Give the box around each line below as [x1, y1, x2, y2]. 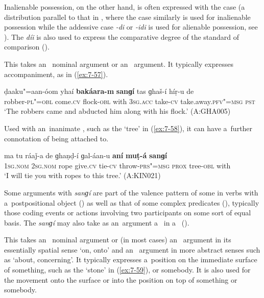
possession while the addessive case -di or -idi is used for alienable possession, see [4, 21, 258, 32]
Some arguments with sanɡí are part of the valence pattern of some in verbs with [4, 187, 258, 197]
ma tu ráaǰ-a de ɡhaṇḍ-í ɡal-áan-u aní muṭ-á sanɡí [4, 150, 167, 161]
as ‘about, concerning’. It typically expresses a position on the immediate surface [4, 254, 257, 265]
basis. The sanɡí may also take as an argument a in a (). [4, 217, 189, 228]
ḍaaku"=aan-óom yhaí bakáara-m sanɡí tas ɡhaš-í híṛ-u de [4, 86, 194, 96]
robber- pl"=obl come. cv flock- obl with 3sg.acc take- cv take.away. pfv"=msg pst [4, 95, 255, 106]
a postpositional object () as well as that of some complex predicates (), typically [4, 197, 259, 208]
